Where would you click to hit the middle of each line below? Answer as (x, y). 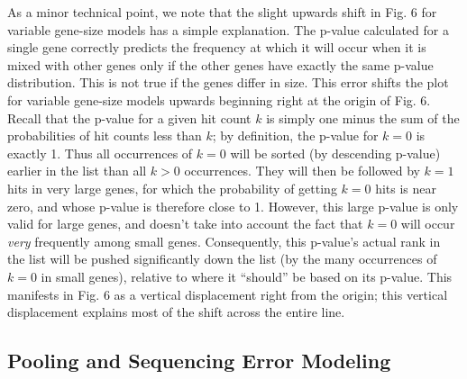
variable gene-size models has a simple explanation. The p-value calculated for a (228, 29)
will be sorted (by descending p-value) (335, 153)
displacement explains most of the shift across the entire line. (176, 312)
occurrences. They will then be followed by (302, 171)
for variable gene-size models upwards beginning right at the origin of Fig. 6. (219, 99)
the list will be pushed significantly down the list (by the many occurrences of (222, 259)
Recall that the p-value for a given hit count (129, 117)
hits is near (406, 188)
